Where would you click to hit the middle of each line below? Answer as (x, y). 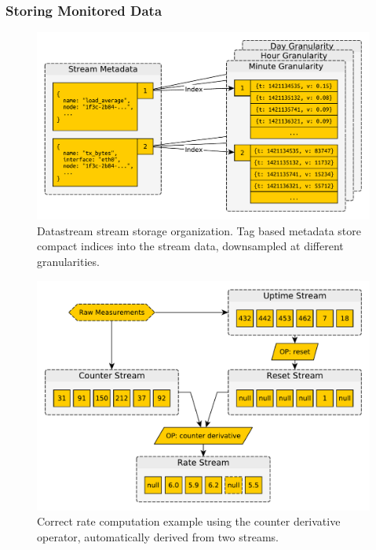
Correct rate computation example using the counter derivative (189, 521)
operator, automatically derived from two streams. (158, 536)
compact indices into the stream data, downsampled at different (190, 246)
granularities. (68, 262)
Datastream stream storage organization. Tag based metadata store (199, 230)
